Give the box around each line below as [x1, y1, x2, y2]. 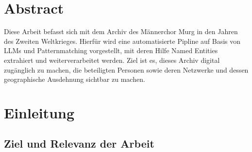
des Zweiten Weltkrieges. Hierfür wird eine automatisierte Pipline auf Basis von [4, 36, 241, 46]
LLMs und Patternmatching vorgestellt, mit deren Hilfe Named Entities [4, 45, 218, 56]
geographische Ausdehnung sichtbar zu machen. [4, 74, 145, 84]
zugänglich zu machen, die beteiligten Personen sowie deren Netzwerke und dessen [4, 64, 249, 75]
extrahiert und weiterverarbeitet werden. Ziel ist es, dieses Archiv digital [4, 55, 220, 65]
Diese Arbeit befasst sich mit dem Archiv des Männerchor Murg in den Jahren [4, 26, 238, 37]
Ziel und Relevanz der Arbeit [4, 136, 154, 151]
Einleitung [4, 102, 75, 122]
